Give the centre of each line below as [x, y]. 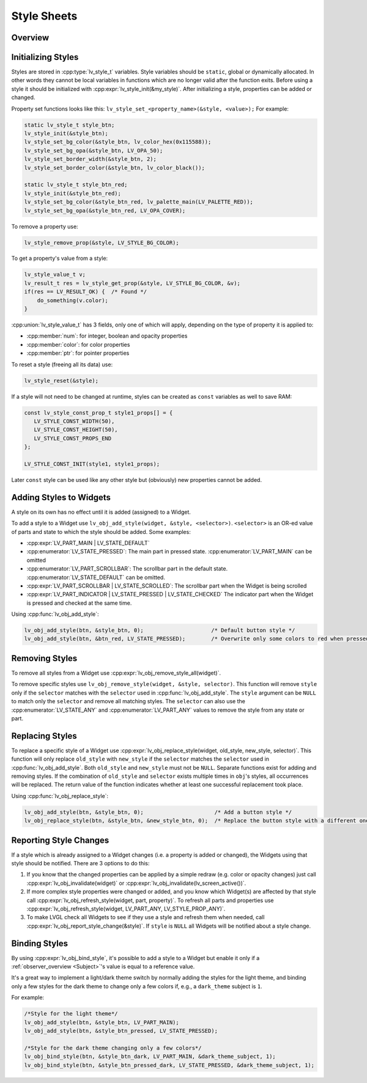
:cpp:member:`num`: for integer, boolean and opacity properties [107, 336]
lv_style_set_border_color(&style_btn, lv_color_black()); [114, 168]
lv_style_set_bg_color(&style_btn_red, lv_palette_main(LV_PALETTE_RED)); [139, 202]
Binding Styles [40, 943]
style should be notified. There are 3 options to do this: [80, 863]
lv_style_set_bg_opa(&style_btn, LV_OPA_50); [94, 150]
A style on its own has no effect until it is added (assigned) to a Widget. [101, 512]
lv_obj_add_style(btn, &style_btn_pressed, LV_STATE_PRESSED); [121, 1031]
